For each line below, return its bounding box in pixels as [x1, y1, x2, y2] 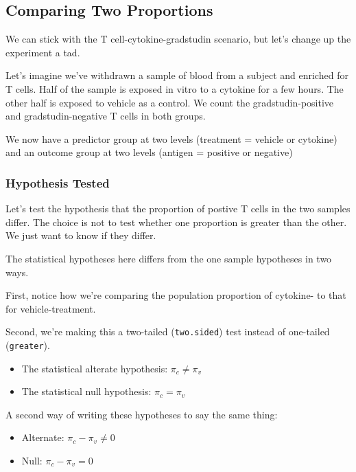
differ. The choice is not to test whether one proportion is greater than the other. [5, 214, 347, 229]
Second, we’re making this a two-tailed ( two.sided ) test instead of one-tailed [5, 324, 330, 339]
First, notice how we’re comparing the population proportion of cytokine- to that [5, 288, 346, 302]
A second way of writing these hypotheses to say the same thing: [5, 407, 278, 421]
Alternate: [21, 430, 64, 445]
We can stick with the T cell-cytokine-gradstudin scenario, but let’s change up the [5, 32, 351, 46]
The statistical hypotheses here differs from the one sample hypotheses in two [5, 251, 332, 265]
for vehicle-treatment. [5, 301, 96, 315]
